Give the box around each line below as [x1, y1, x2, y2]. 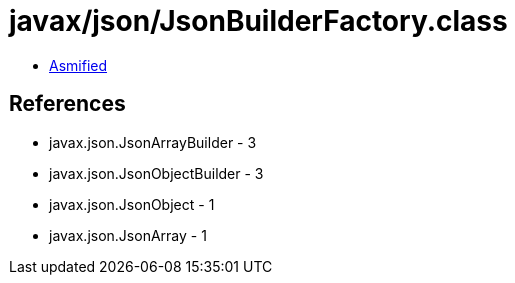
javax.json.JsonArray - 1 [49, 226, 207, 244]
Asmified [49, 56, 108, 74]
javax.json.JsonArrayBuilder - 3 [49, 133, 257, 151]
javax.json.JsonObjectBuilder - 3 [49, 164, 264, 182]
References [9, 91, 126, 117]
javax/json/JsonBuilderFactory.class [9, 4, 508, 38]
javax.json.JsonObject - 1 [49, 195, 215, 213]
